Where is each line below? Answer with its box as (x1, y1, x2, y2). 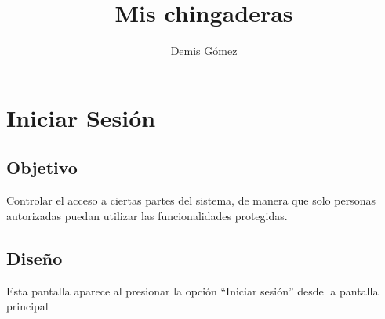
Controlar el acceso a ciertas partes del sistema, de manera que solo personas (6, 192, 376, 208)
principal (6, 298, 49, 314)
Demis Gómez (170, 42, 238, 59)
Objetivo (6, 155, 78, 179)
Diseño (6, 245, 63, 270)
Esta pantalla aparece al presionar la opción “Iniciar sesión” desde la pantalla (6, 282, 379, 299)
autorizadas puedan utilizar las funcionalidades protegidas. (6, 207, 288, 223)
